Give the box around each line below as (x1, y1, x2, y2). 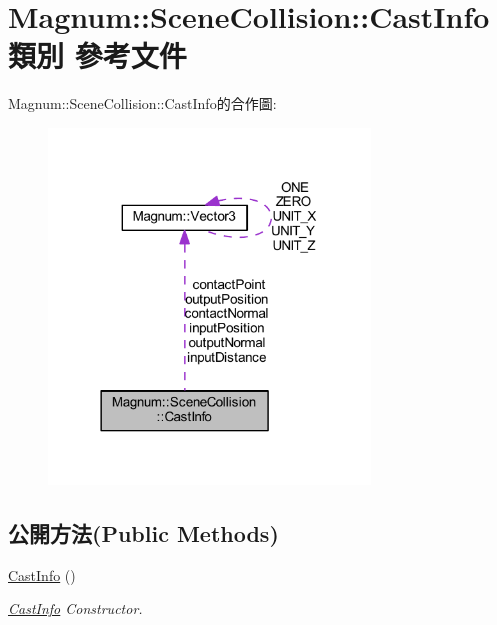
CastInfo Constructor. (8, 598, 143, 619)
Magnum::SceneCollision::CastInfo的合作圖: (8, 93, 277, 114)
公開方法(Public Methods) (8, 518, 279, 549)
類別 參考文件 (8, 35, 187, 76)
